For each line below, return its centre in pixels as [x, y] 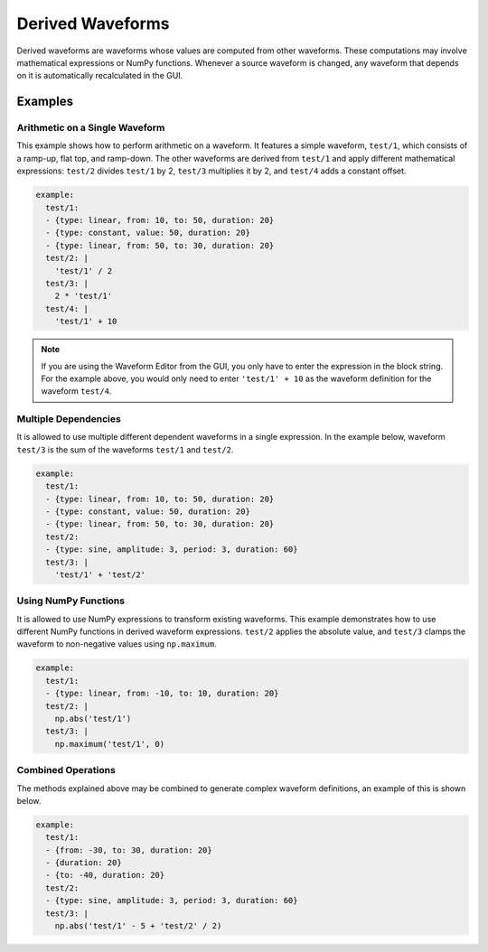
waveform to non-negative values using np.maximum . [117, 644]
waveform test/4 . [76, 391]
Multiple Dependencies [69, 419]
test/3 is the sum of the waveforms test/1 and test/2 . [125, 449]
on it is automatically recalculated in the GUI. [100, 76]
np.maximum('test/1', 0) [110, 744]
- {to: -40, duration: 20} [105, 875]
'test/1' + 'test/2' [100, 574]
